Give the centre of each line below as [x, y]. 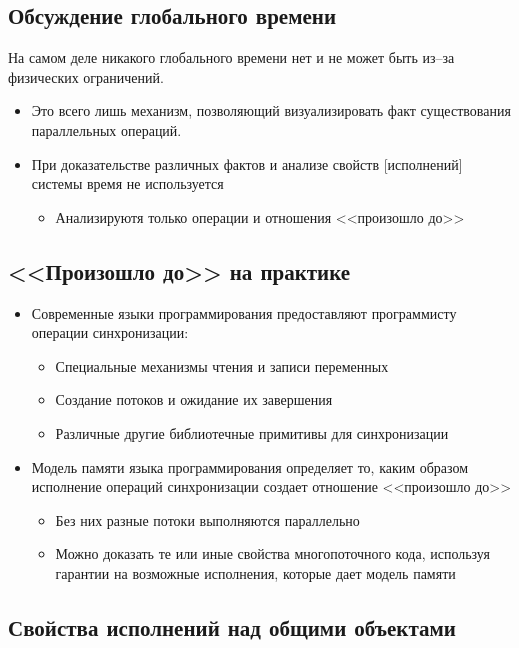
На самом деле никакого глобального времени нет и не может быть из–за [231, 57]
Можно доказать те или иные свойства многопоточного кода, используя [272, 553]
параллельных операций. [106, 129]
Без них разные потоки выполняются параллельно [207, 519]
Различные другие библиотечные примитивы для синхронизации [252, 432]
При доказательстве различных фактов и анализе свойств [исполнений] [247, 163]
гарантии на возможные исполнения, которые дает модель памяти [255, 572]
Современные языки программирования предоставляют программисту [244, 312]
